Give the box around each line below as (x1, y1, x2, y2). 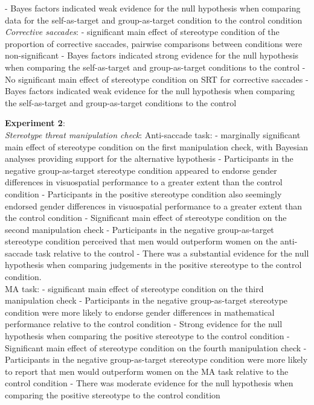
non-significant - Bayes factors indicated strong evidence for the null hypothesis (5, 49, 299, 62)
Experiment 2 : (5, 116, 65, 129)
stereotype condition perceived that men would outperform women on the (5, 235, 278, 247)
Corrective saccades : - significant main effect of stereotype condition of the (5, 25, 280, 38)
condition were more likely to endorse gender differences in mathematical (5, 305, 275, 318)
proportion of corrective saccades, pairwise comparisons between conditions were (5, 37, 303, 49)
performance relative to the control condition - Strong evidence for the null (5, 317, 283, 330)
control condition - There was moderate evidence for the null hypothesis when (5, 377, 293, 389)
